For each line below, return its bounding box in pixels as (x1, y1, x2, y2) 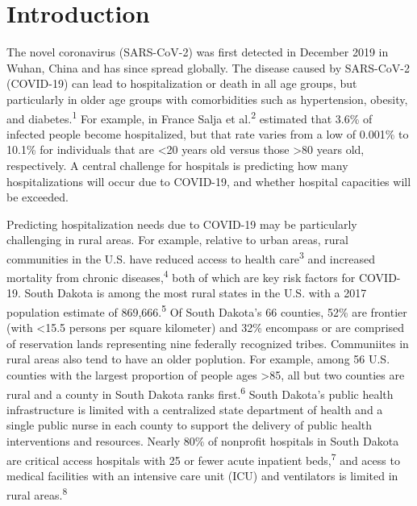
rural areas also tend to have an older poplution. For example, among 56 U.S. (6, 350, 390, 367)
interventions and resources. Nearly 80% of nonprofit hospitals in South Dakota (6, 433, 399, 450)
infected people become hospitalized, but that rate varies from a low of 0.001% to (6, 125, 409, 142)
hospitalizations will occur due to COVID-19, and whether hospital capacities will (6, 172, 411, 189)
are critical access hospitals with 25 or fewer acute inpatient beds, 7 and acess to (6, 449, 400, 468)
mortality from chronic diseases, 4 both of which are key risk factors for (6, 267, 356, 285)
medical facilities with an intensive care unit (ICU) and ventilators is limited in (6, 467, 398, 483)
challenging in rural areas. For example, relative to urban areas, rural (6, 231, 348, 248)
